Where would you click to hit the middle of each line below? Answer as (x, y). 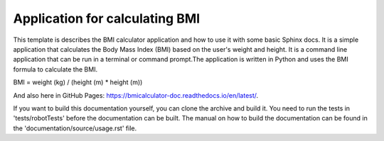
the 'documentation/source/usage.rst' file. (75, 128)
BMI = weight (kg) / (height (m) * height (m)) (78, 82)
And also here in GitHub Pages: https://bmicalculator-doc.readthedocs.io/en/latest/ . (136, 95)
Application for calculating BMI (107, 18)
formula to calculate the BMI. (55, 69)
